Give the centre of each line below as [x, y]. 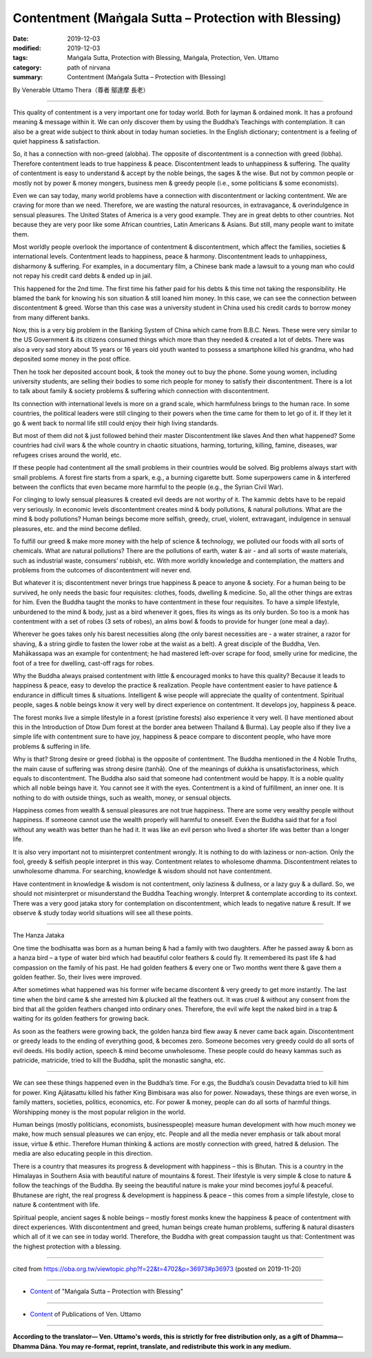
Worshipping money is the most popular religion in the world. [99, 1112]
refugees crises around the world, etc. [67, 455]
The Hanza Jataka [39, 935]
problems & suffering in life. [52, 746]
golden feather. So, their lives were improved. [77, 977]
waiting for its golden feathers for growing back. [81, 1019]
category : [27, 67]
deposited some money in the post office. [72, 359]
